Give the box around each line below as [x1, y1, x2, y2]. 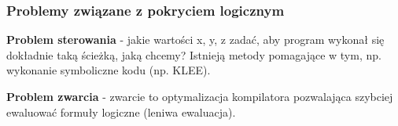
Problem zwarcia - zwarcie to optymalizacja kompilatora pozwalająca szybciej [6, 88, 393, 104]
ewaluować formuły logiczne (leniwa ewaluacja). [6, 103, 236, 120]
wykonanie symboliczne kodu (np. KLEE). [6, 62, 211, 78]
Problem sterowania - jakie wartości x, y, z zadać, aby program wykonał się [6, 31, 385, 48]
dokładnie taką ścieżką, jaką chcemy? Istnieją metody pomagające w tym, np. [6, 46, 381, 63]
